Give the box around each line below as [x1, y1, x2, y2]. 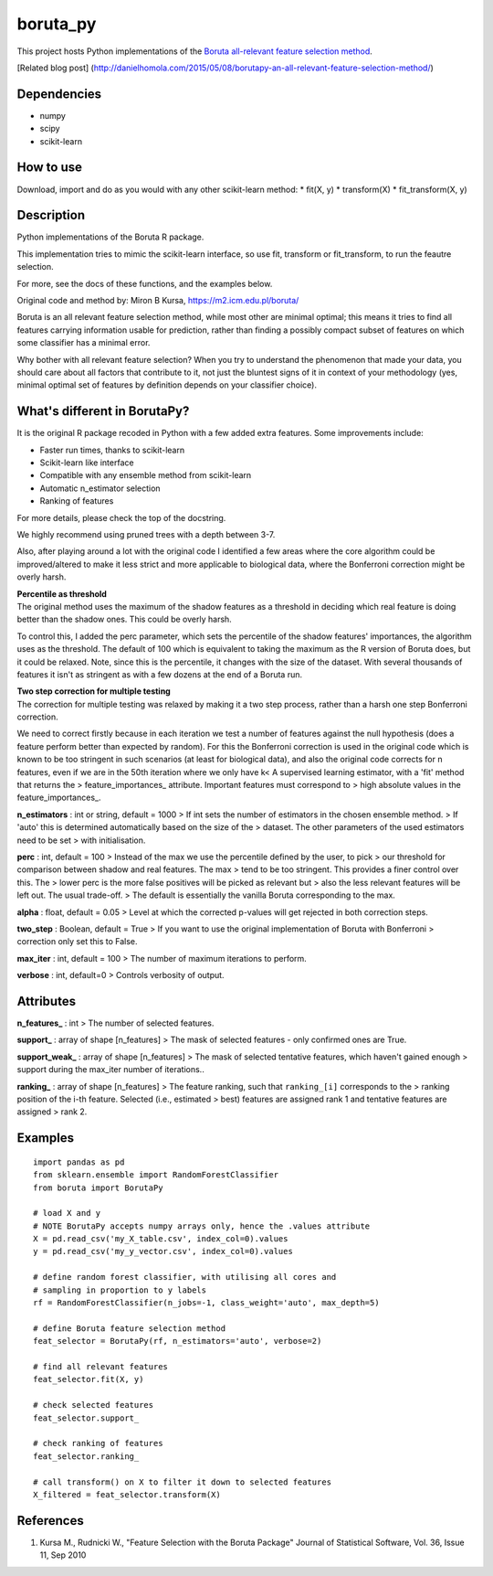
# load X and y [33, 1208, 101, 1219]
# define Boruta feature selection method [33, 1323, 226, 1334]
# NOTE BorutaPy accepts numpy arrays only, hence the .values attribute [33, 1220, 371, 1231]
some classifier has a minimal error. [16, 337, 151, 348]
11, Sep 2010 [39, 1549, 87, 1560]
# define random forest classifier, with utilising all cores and [33, 1272, 337, 1283]
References [16, 1513, 84, 1528]
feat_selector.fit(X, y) [33, 1374, 144, 1385]
